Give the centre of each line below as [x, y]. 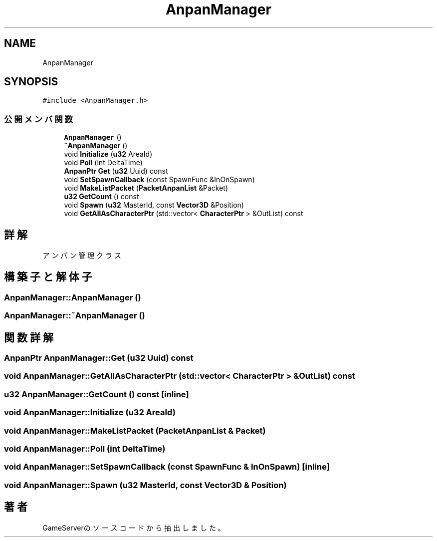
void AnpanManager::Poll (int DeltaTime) [85, 448]
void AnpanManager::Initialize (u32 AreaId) [90, 412]
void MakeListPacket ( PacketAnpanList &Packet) [146, 188]
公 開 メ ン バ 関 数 [38, 119]
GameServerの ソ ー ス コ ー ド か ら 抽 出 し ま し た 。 [134, 528]
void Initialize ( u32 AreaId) [108, 154]
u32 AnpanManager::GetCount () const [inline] [97, 394]
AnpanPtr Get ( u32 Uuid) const [116, 171]
